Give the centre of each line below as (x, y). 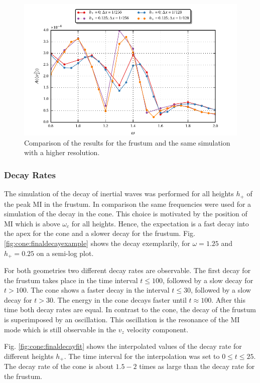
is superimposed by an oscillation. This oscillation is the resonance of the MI (122, 319)
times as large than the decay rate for (197, 366)
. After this (228, 299)
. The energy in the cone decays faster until (120, 299)
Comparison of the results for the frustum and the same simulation (127, 142)
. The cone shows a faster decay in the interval (98, 290)
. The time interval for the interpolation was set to (142, 356)
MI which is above (32, 223)
